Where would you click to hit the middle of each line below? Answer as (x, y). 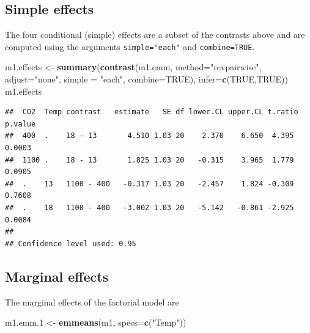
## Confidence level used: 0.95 (71, 243)
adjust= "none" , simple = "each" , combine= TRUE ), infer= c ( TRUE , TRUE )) (146, 79)
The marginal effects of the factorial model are (92, 302)
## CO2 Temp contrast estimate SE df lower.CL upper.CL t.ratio (152, 112)
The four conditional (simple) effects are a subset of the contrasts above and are (155, 35)
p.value (20, 124)
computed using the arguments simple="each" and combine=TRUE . (130, 46)
